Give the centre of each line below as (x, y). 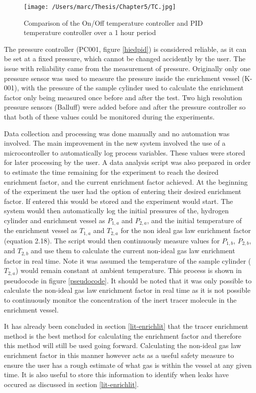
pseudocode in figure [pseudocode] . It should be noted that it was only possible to (128, 280)
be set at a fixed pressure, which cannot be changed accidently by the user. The (125, 59)
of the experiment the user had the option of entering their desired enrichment (123, 191)
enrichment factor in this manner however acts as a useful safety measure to (119, 355)
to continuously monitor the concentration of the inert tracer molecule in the (120, 299)
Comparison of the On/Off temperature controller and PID (113, 22)
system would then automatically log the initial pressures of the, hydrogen (116, 211)
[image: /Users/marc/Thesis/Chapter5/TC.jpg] (100, 7)
